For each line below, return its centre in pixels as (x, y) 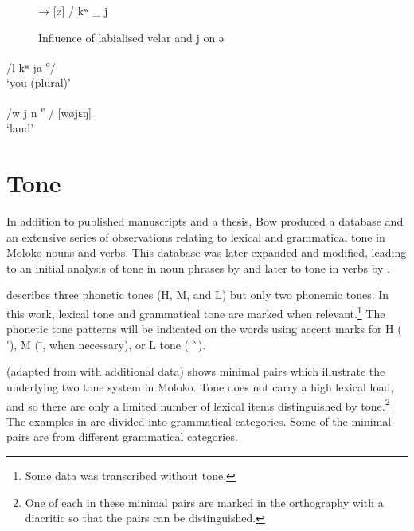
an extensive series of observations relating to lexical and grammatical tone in (196, 236)
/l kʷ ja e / (31, 66)
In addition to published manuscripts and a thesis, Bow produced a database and (205, 221)
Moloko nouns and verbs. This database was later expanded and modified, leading (207, 252)
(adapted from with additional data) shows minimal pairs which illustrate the (196, 371)
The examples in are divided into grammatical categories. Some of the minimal (199, 421)
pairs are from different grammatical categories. (122, 437)
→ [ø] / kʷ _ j (73, 10)
